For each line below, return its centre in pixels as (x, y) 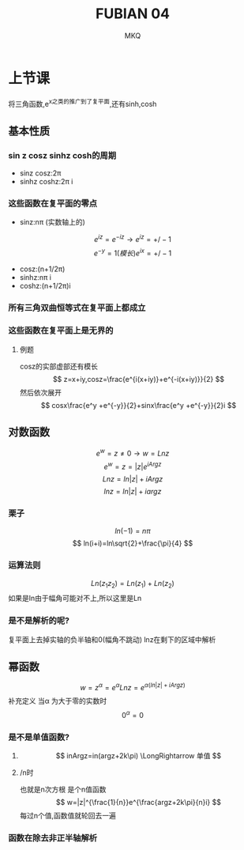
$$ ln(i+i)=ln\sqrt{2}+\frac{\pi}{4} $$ (133, 543)
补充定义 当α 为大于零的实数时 (58, 701)
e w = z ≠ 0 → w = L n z (133, 452)
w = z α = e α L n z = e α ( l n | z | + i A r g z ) (133, 687)
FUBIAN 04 (132, 14)
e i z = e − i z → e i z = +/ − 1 (133, 238)
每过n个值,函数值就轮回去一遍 (68, 816)
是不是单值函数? (39, 737)
